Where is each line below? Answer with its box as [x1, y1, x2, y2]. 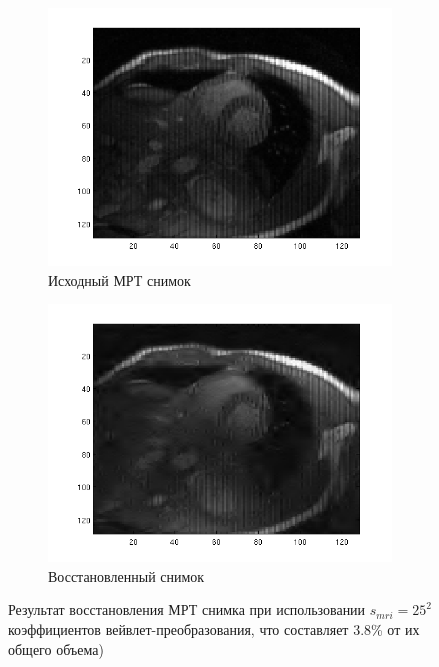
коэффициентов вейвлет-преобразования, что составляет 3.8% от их [8, 618, 420, 639]
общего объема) [8, 638, 104, 659]
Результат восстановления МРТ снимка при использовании [8, 599, 366, 620]
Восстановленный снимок [48, 565, 205, 586]
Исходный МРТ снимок [48, 269, 191, 290]
